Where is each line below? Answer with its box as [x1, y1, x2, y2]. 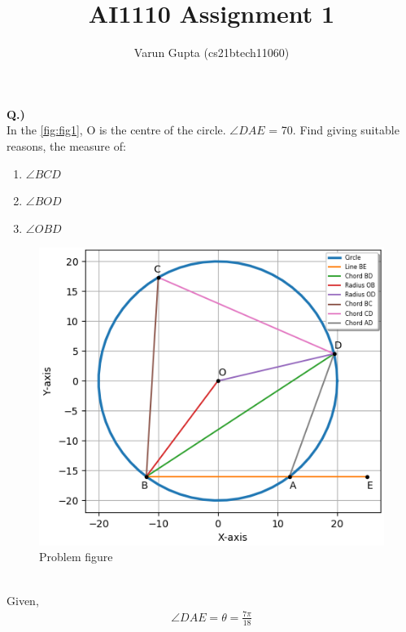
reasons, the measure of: [7, 137, 126, 154]
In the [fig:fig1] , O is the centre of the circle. [7, 121, 226, 138]
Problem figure [39, 548, 113, 565]
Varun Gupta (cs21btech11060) [133, 44, 290, 61]
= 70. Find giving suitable [268, 121, 399, 138]
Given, [7, 591, 39, 608]
